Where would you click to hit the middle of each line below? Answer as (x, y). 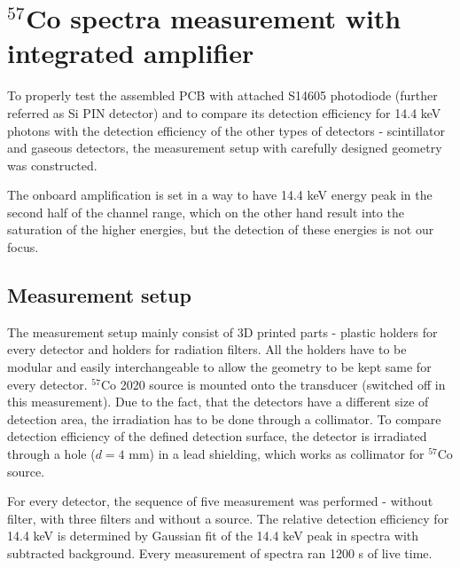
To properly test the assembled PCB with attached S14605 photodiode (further (222, 95)
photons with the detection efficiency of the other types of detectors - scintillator (226, 130)
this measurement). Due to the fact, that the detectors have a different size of (218, 402)
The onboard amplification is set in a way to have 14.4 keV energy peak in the (220, 195)
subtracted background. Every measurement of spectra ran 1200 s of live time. (220, 552)
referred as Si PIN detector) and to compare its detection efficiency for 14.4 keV (224, 112)
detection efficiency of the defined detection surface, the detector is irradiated (217, 436)
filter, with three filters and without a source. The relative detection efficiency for (228, 518)
